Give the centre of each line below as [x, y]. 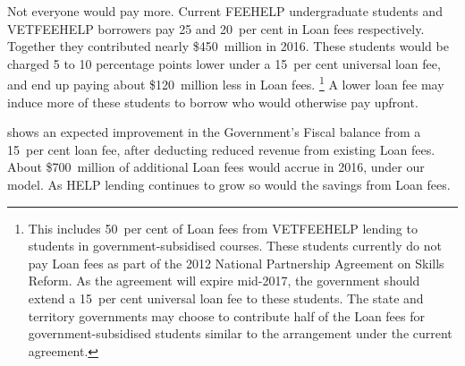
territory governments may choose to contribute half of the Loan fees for [227, 315]
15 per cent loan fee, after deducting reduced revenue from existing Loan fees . [221, 149]
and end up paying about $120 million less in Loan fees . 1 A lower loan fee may [226, 83]
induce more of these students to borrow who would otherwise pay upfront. [213, 102]
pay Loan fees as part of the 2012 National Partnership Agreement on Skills [236, 263]
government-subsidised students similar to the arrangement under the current [240, 333]
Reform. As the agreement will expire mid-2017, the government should [224, 281]
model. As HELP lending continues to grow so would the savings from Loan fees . [229, 184]
